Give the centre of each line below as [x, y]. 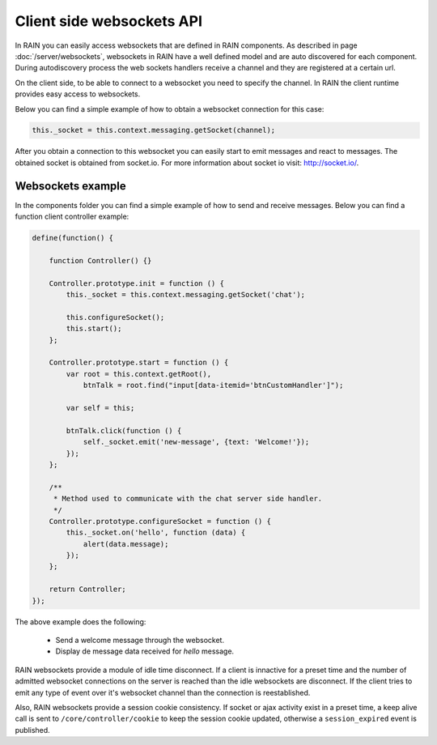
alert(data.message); [126, 544]
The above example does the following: [81, 622]
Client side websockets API [108, 21]
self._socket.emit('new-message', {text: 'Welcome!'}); [196, 442]
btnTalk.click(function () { [124, 430]
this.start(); [94, 329]
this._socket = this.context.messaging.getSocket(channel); [154, 130]
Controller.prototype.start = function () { [139, 363]
